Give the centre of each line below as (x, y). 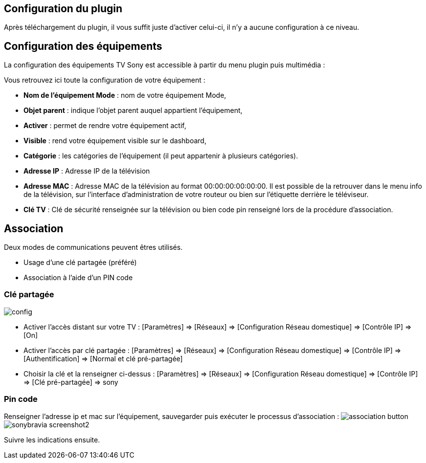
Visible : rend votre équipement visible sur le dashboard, (115, 141)
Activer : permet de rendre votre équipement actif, (105, 126)
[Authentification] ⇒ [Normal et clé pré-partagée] (103, 358)
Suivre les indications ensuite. (52, 440)
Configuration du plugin (63, 9)
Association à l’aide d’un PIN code (78, 278)
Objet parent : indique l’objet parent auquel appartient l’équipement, (133, 110)
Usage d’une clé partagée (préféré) (80, 263)
